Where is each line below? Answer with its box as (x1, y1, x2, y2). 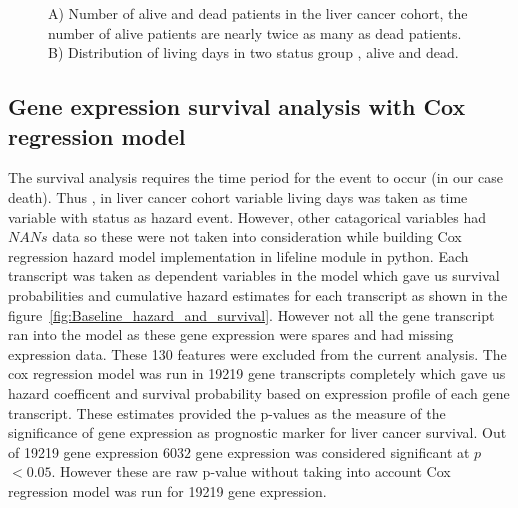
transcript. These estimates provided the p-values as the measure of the (8, 402, 446, 423)
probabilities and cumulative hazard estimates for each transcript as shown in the (8, 284, 508, 305)
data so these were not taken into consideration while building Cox (52, 226, 462, 247)
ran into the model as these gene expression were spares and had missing (8, 324, 454, 345)
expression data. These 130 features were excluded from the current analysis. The (8, 343, 507, 364)
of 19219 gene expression (8, 441, 159, 462)
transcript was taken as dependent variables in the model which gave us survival (8, 265, 500, 286)
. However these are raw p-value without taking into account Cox (51, 461, 451, 482)
